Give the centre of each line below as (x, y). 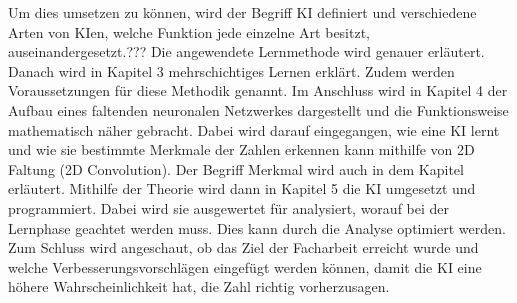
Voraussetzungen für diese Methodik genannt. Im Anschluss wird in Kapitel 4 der (258, 90)
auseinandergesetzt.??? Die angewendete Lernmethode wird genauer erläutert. (246, 51)
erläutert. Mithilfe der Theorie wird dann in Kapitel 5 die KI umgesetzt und (242, 188)
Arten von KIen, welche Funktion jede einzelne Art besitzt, (189, 31)
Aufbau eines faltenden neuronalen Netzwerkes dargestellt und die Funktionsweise (258, 109)
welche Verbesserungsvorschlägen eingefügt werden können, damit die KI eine (245, 266)
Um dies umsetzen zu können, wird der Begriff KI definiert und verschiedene (242, 12)
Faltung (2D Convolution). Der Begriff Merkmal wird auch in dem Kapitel (236, 168)
